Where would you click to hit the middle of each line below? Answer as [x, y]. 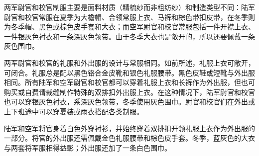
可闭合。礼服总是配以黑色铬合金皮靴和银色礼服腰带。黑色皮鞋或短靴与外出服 [129, 72]
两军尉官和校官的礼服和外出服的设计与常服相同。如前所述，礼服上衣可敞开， [129, 62]
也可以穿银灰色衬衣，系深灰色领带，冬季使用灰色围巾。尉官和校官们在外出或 [129, 102]
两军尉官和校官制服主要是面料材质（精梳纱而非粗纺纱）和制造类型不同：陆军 [129, 7]
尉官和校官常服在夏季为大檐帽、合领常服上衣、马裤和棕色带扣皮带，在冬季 [126, 17]
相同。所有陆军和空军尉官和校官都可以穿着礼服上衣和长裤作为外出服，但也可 [129, 82]
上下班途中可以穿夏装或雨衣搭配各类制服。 [74, 111]
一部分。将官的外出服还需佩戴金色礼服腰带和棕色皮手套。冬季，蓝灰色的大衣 [129, 138]
